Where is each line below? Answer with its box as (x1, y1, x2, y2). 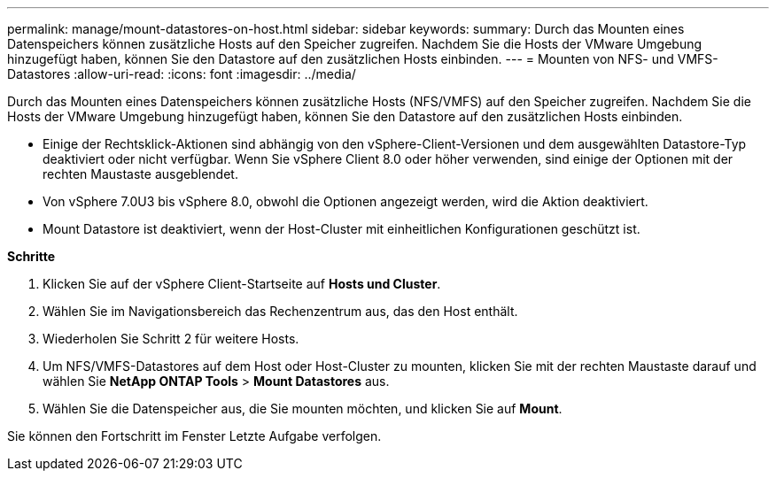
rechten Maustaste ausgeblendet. (43, 166, 238, 181)
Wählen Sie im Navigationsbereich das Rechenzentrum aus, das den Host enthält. (43, 304, 518, 319)
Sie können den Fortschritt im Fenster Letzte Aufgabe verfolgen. (7, 428, 382, 443)
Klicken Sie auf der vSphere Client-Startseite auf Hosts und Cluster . (43, 276, 441, 291)
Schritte (7, 249, 55, 264)
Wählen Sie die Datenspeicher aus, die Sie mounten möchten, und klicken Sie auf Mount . (43, 401, 563, 416)
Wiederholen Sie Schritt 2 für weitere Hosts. (43, 331, 299, 346)
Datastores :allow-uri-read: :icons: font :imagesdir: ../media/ (7, 66, 356, 81)
